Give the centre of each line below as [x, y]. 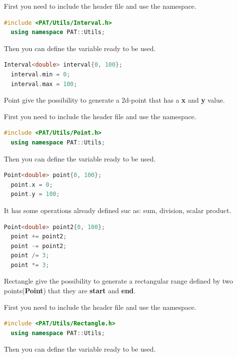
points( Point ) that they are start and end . [70, 291]
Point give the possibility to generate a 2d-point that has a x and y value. [114, 100]
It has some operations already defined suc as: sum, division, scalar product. [118, 210]
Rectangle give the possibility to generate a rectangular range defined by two [118, 281]
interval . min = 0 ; [41, 74]
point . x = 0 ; [32, 185]
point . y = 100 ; [35, 194]
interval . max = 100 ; [44, 84]
